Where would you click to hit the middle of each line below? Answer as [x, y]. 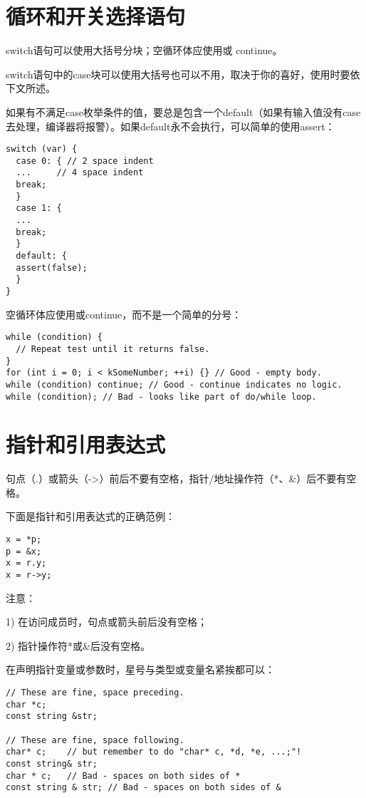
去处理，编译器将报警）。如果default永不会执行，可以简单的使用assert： [171, 126]
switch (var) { [42, 149]
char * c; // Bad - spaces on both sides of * [123, 776]
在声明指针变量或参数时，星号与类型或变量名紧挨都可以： [140, 669]
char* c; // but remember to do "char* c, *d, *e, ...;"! [154, 752]
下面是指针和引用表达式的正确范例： [90, 516]
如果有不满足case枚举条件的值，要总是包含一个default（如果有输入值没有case [183, 112]
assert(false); [52, 268]
